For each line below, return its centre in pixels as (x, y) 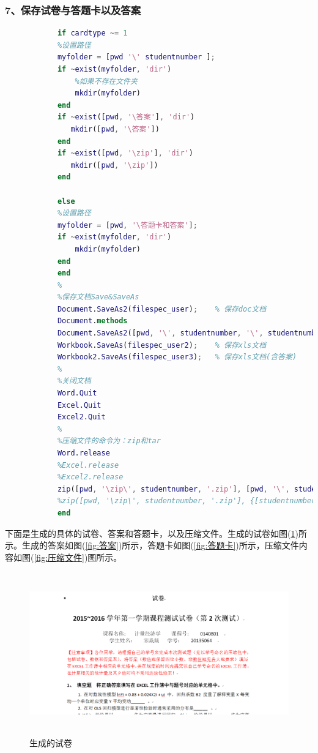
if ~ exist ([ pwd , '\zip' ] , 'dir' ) (125, 153)
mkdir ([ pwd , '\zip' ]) (114, 165)
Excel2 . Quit (81, 417)
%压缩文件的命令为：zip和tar (109, 441)
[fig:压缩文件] (59, 557)
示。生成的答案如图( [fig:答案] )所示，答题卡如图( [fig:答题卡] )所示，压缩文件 (152, 545)
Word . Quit (77, 393)
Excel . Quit (79, 405)
